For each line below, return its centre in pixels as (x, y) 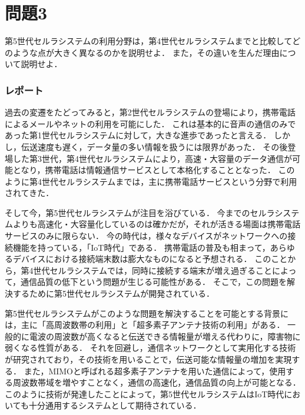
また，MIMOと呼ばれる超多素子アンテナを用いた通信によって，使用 (155, 371)
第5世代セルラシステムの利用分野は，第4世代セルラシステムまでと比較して (149, 41)
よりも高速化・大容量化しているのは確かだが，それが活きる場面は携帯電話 (157, 224)
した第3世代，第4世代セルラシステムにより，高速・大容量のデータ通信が (152, 158)
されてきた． (29, 193)
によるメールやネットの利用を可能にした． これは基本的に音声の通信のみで (150, 123)
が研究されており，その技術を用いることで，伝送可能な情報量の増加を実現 (148, 359)
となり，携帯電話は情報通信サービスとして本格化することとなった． (144, 170)
